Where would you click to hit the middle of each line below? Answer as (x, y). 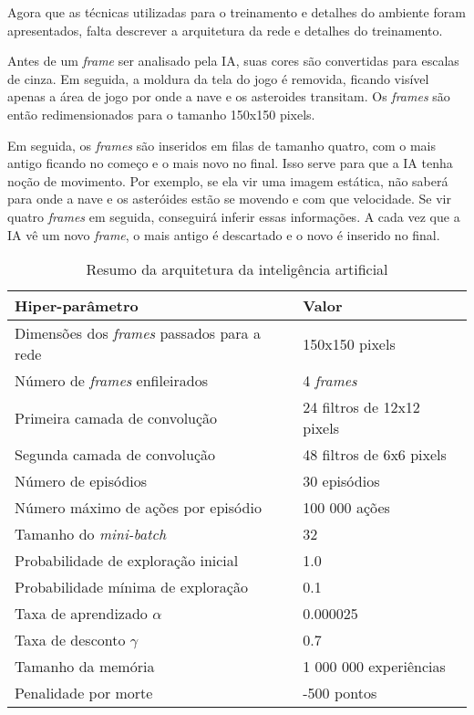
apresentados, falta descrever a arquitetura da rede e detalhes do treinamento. (225, 30)
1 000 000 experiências (374, 667)
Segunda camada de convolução (115, 455)
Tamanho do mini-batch (91, 534)
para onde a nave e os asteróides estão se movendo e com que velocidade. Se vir (229, 199)
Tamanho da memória (85, 667)
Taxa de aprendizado (81, 614)
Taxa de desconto (70, 640)
